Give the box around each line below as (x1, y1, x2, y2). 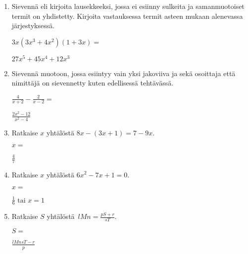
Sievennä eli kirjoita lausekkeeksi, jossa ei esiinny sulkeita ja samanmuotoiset (11, 1, 245, 11)
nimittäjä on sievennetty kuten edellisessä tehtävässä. (11, 78, 174, 88)
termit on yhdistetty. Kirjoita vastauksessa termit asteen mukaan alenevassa (11, 10, 243, 21)
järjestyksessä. (11, 20, 55, 31)
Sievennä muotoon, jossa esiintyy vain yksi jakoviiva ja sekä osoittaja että (11, 68, 236, 78)
